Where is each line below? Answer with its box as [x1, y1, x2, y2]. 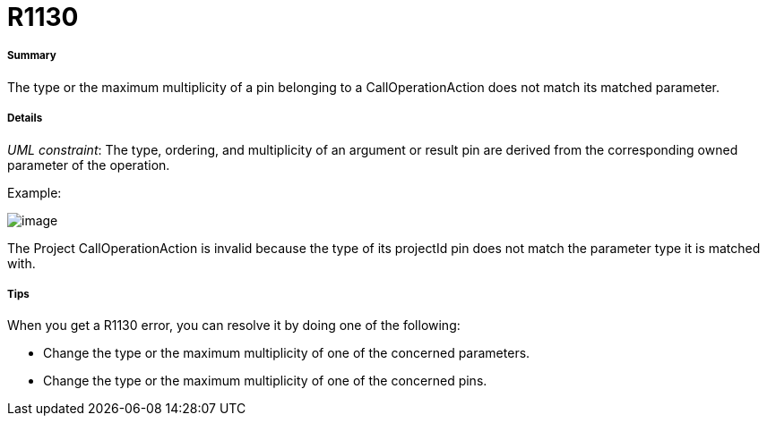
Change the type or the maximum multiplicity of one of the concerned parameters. [43, 345, 530, 361]
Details [7, 112, 43, 125]
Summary [7, 49, 56, 63]
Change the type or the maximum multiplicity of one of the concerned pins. [43, 373, 487, 389]
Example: [7, 184, 62, 200]
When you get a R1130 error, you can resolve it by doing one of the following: [7, 317, 461, 334]
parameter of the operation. [7, 157, 170, 173]
